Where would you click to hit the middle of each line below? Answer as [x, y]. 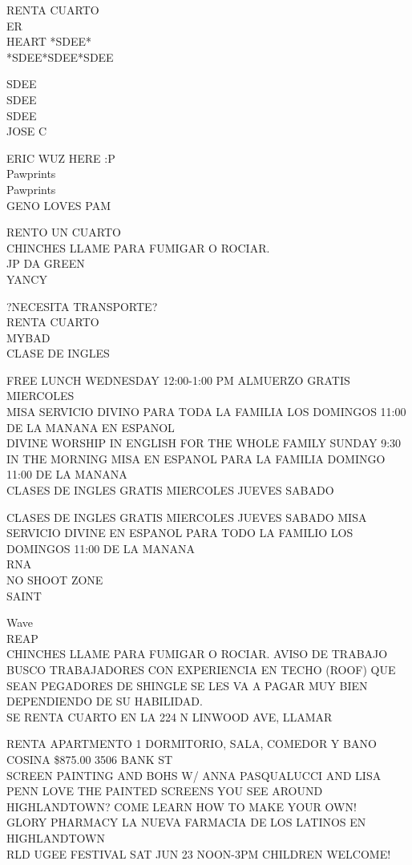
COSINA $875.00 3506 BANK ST [90, 759]
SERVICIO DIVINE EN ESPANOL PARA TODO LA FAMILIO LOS [180, 533]
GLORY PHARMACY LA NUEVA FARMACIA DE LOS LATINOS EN [186, 822]
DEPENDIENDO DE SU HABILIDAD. [105, 701]
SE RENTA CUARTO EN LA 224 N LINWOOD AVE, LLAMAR [170, 716]
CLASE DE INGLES [58, 353]
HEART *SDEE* [49, 41]
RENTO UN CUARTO [64, 232]
